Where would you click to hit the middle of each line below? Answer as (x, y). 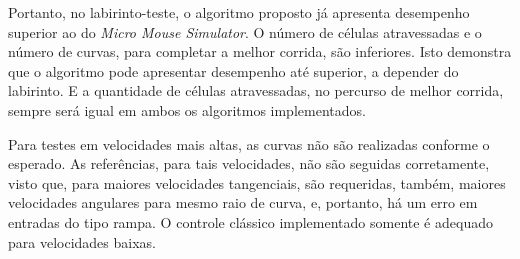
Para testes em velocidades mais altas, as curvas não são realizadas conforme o (249, 143)
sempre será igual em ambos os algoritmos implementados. (187, 109)
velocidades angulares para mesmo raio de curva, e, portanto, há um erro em (243, 202)
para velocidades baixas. (82, 241)
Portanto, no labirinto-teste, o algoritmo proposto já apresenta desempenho (239, 12)
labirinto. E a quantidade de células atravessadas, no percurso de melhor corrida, (256, 90)
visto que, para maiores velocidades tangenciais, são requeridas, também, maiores (257, 182)
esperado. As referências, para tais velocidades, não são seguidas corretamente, (249, 163)
